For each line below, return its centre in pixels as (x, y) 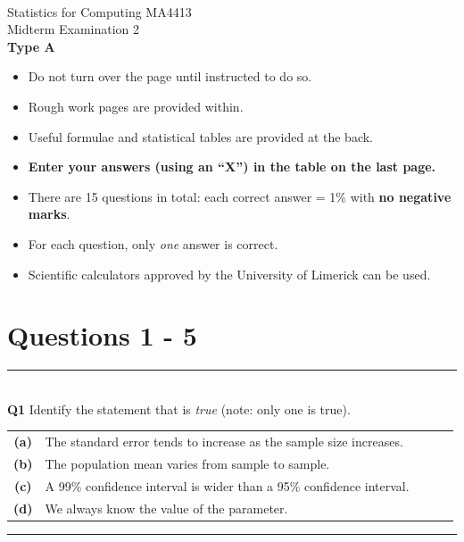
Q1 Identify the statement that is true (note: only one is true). (179, 409)
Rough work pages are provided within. (136, 106)
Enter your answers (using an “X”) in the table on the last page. (232, 167)
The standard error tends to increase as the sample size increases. (224, 442)
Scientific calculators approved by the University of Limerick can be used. (229, 274)
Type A (31, 46)
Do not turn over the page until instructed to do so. (170, 76)
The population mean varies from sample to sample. (187, 464)
